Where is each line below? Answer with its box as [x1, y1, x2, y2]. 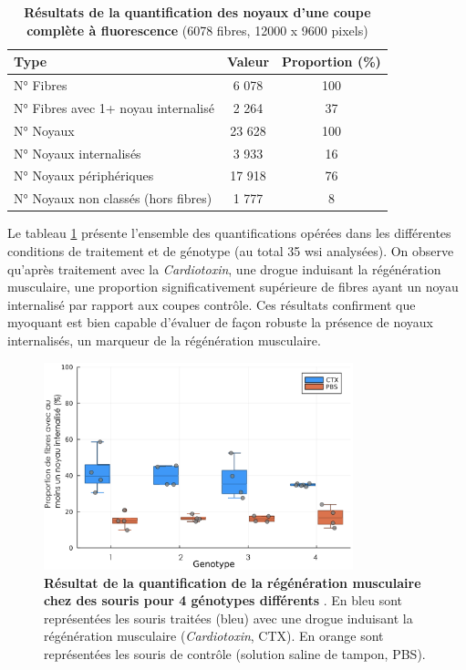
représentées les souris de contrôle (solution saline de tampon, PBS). [44, 644, 426, 663]
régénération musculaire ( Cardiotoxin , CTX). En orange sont [44, 626, 384, 645]
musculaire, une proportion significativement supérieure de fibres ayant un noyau [7, 277, 459, 296]
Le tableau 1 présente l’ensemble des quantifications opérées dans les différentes [7, 223, 451, 242]
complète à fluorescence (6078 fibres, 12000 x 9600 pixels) [26, 20, 368, 39]
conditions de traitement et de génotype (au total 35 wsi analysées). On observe [7, 241, 454, 260]
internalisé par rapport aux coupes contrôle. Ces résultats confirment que [7, 294, 416, 314]
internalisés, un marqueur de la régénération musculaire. [7, 330, 321, 349]
